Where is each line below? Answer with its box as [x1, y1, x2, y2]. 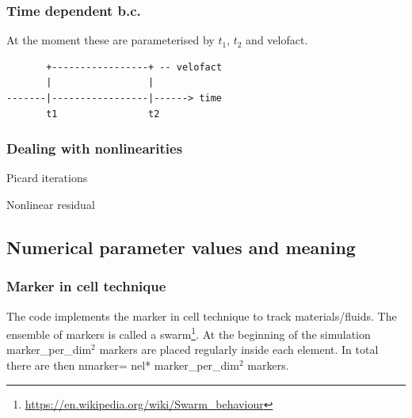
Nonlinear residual [6, 196, 95, 212]
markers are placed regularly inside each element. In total [99, 341, 379, 358]
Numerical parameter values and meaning [6, 234, 356, 259]
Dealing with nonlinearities [6, 139, 183, 158]
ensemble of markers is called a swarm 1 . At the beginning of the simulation [6, 324, 371, 342]
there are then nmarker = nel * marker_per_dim [6, 357, 239, 374]
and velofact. [246, 32, 308, 48]
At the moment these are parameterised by [6, 32, 215, 48]
